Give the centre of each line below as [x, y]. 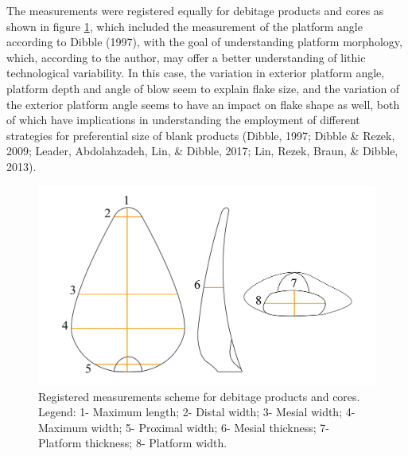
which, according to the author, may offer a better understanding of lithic [186, 57]
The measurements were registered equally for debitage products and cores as [195, 10]
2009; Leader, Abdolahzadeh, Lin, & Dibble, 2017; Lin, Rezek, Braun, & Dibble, [202, 151]
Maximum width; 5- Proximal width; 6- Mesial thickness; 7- [184, 427]
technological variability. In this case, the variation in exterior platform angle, [196, 73]
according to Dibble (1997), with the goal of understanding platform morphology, [204, 42]
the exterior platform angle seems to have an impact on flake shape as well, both [203, 104]
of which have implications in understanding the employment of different [183, 120]
